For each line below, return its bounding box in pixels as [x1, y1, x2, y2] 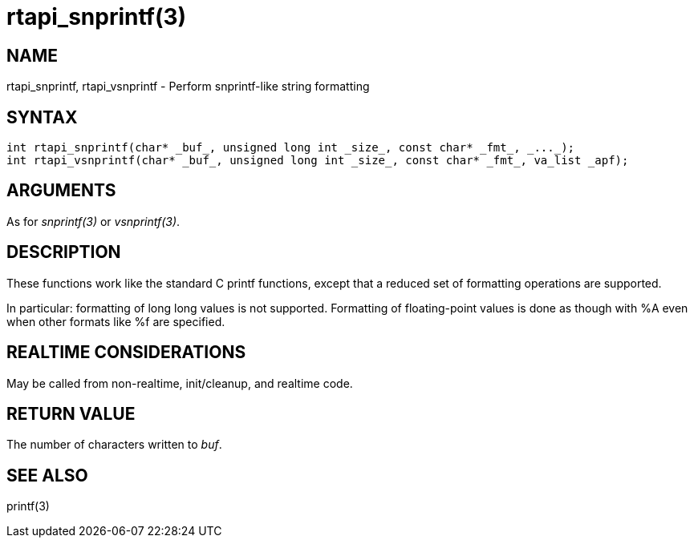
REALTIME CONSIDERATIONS [6, 342, 246, 363]
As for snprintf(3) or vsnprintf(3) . [6, 214, 181, 228]
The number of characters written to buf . [6, 437, 222, 452]
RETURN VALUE [6, 403, 136, 424]
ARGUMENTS [6, 180, 116, 201]
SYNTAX [6, 107, 78, 127]
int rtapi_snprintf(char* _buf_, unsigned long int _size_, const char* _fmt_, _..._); [6, 141, 575, 155]
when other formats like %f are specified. [6, 314, 225, 328]
